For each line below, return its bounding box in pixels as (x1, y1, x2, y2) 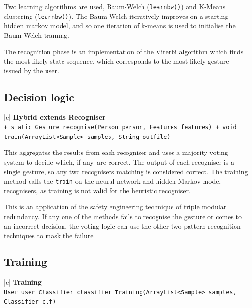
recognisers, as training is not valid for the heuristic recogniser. (4, 185, 190, 195)
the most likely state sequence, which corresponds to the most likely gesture (4, 56, 229, 66)
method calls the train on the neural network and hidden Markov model (4, 176, 221, 186)
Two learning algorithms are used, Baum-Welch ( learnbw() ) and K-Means (4, 1, 226, 11)
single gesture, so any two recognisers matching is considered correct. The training (4, 166, 248, 176)
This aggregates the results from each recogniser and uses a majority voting (4, 147, 228, 157)
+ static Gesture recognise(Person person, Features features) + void (4, 124, 236, 131)
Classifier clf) (4, 298, 56, 306)
